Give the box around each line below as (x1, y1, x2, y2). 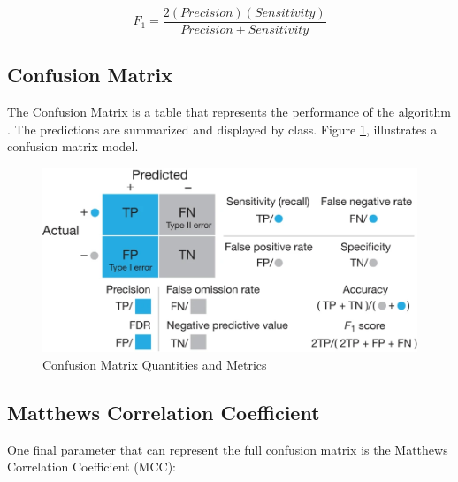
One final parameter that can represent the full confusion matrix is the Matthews (7, 440, 448, 458)
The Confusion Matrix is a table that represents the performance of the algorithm (7, 103, 451, 121)
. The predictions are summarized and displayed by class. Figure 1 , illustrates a (7, 119, 438, 138)
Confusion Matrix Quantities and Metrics (42, 356, 267, 374)
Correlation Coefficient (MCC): (7, 457, 177, 476)
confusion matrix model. (7, 137, 139, 156)
